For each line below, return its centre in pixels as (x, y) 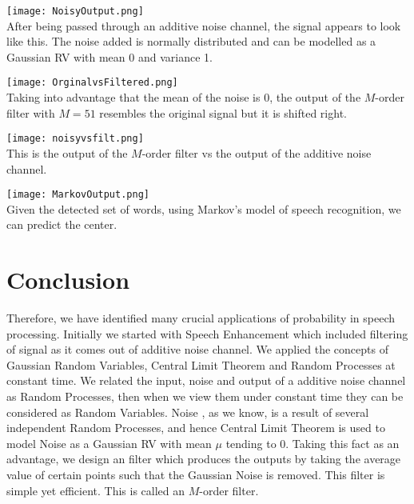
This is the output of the (67, 152)
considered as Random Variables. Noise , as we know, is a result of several (188, 412)
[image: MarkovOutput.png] (78, 195)
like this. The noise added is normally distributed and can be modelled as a (191, 41)
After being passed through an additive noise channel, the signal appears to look (204, 25)
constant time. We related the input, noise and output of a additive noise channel (206, 380)
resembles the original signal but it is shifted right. (223, 112)
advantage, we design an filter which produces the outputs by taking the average (204, 459)
